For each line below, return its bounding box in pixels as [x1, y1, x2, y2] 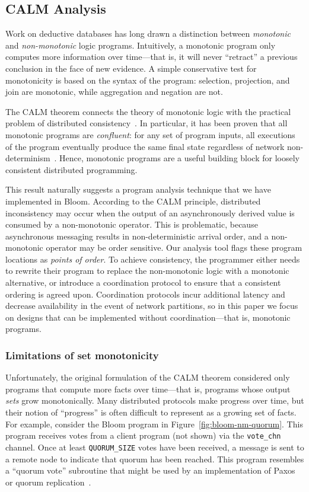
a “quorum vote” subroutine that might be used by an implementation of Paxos [5, 464, 295, 477]
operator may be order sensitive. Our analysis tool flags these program [46, 241, 302, 254]
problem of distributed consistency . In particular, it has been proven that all [5, 117, 288, 129]
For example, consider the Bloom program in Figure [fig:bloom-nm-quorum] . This [5, 417, 303, 430]
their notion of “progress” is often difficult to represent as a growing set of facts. [5, 406, 297, 418]
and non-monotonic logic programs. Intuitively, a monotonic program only [5, 39, 276, 51]
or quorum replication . [5, 475, 91, 488]
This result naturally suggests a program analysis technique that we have [5, 183, 271, 196]
